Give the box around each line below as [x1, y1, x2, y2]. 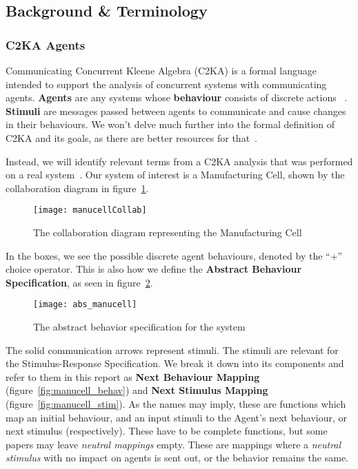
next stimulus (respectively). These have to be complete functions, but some [6, 424, 328, 438]
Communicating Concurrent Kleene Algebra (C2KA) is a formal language [6, 63, 317, 77]
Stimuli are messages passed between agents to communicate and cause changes [6, 103, 346, 118]
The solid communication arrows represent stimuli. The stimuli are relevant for [6, 342, 339, 357]
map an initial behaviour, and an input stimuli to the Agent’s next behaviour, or [6, 410, 348, 424]
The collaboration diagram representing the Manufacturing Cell [33, 225, 302, 239]
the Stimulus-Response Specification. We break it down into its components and [6, 356, 344, 371]
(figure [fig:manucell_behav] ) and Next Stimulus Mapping [6, 383, 268, 397]
